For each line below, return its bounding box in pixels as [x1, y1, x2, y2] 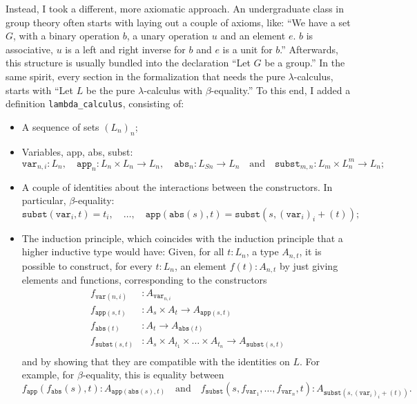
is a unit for [222, 42, 273, 56]
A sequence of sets [21, 119, 99, 134]
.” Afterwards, [280, 42, 338, 56]
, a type [246, 244, 279, 259]
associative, [6, 42, 53, 56]
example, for [21, 367, 75, 382]
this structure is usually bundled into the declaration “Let [6, 55, 251, 70]
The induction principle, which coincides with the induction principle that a [21, 230, 343, 245]
